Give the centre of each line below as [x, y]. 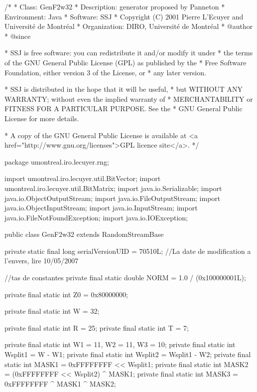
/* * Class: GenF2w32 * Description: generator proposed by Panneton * [115, 6]
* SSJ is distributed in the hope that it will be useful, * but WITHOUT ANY [124, 89]
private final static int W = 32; [52, 311]
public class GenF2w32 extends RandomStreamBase [84, 234]
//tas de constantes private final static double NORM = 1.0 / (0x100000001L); [125, 278]
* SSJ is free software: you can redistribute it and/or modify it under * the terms [129, 53]
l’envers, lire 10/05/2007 [42, 261]
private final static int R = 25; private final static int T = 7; [97, 327]
